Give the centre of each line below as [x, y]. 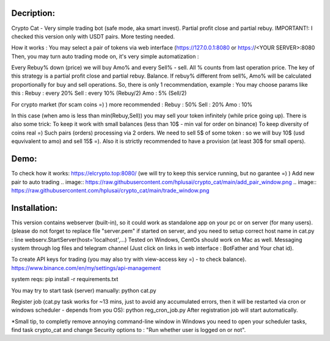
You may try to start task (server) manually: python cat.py [84, 290]
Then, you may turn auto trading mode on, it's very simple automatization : [105, 56]
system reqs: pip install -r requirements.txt [65, 279]
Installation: [35, 208]
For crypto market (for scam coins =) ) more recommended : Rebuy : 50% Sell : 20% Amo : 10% [132, 105]
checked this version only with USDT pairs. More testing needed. [93, 36]
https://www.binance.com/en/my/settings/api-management [86, 268]
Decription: [33, 13]
